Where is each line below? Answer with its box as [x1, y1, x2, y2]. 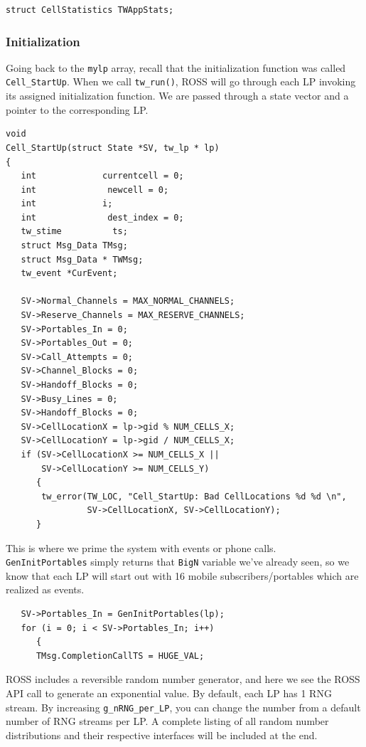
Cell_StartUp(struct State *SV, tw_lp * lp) [6, 142, 220, 153]
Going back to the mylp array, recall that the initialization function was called [6, 60, 346, 75]
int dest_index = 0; [21, 212, 184, 223]
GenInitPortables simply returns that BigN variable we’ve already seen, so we [6, 554, 350, 569]
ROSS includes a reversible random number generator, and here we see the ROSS [6, 672, 360, 687]
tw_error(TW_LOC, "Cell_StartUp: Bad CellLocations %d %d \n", [41, 491, 347, 502]
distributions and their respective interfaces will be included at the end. [6, 727, 318, 742]
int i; [21, 198, 113, 209]
